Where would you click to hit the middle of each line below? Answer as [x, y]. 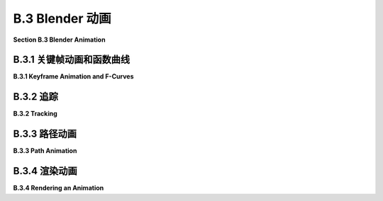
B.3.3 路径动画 [45, 134]
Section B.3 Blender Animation [59, 40]
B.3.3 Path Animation [45, 151]
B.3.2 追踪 [35, 97]
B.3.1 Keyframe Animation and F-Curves [73, 76]
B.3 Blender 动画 [62, 18]
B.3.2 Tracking [35, 114]
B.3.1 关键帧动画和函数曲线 [72, 60]
